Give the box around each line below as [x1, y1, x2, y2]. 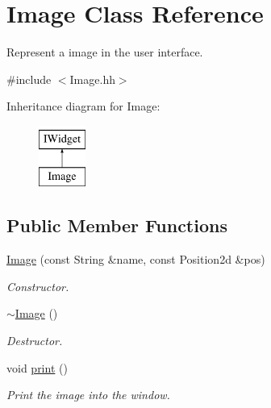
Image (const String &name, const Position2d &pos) [6, 251, 265, 268]
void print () [6, 359, 68, 376]
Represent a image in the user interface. [6, 44, 203, 60]
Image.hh [69, 70, 115, 87]
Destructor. [6, 332, 63, 349]
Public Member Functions [6, 213, 227, 238]
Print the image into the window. [6, 386, 170, 403]
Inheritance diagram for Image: [6, 98, 161, 114]
